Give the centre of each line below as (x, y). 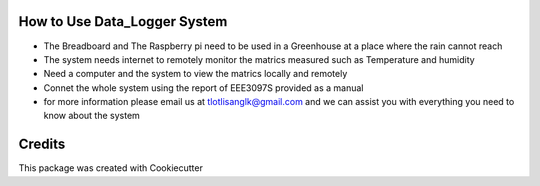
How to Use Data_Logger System (123, 21)
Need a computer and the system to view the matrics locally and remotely (195, 74)
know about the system (91, 116)
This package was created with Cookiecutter (111, 168)
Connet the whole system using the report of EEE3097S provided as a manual (203, 87)
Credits (42, 144)
